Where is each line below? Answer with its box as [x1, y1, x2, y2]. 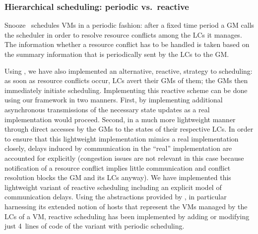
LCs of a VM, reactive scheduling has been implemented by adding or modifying [4, 211, 250, 221]
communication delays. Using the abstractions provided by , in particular [4, 191, 227, 202]
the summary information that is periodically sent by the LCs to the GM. [4, 49, 229, 59]
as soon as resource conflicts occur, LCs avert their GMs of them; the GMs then [4, 75, 248, 86]
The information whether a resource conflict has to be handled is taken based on [4, 39, 250, 49]
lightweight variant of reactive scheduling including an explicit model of [4, 182, 222, 192]
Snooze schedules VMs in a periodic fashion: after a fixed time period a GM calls [4, 20, 255, 30]
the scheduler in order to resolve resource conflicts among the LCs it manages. [4, 29, 242, 40]
